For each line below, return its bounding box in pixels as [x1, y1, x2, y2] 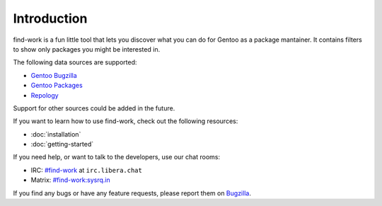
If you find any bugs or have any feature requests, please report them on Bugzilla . [13, 188, 251, 198]
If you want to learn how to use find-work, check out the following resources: [13, 117, 238, 125]
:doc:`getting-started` [30, 140, 94, 149]
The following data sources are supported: [13, 58, 137, 67]
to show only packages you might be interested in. [13, 45, 161, 53]
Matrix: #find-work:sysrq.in [30, 176, 110, 184]
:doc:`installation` [30, 130, 81, 138]
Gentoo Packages [30, 81, 83, 90]
